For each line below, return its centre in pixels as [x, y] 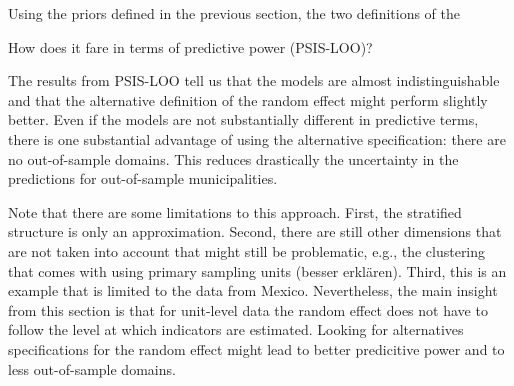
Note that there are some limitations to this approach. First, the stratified [235, 211]
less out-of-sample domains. [92, 368]
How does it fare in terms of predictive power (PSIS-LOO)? [190, 46]
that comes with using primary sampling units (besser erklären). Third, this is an [257, 270]
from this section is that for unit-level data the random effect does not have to [248, 309]
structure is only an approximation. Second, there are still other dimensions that [255, 231]
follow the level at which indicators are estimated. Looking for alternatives [236, 329]
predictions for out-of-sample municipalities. [143, 178]
